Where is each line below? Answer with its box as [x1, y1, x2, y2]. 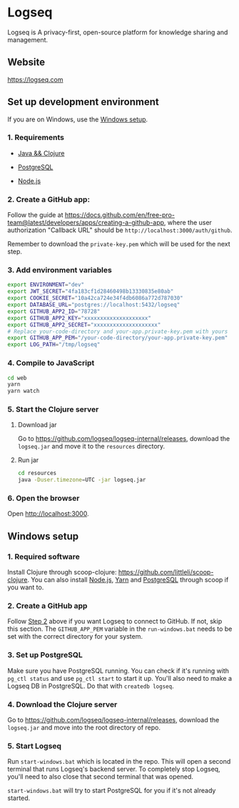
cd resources [17, 469, 57, 477]
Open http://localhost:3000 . [7, 509, 89, 518]
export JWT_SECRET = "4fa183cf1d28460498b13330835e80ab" [7, 288, 174, 295]
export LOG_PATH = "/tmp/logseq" [7, 341, 101, 349]
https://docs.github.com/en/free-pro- [64, 211, 175, 219]
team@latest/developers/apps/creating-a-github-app [7, 219, 165, 227]
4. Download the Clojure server [7, 699, 118, 709]
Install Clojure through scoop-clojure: [7, 568, 117, 577]
